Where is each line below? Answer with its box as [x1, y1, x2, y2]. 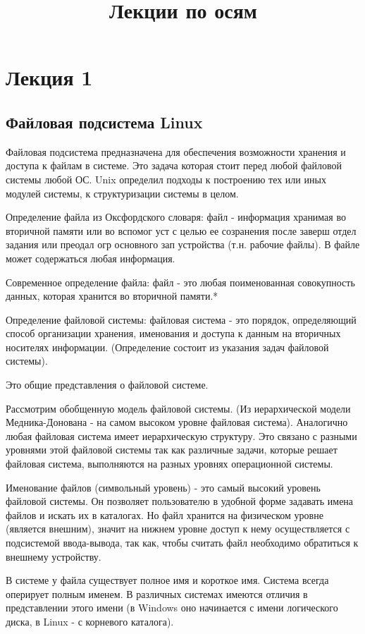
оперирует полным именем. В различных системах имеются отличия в [6, 586, 308, 601]
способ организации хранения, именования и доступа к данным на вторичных [6, 326, 341, 341]
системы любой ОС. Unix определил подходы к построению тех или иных [6, 171, 326, 186]
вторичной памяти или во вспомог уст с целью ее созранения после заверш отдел [6, 223, 357, 238]
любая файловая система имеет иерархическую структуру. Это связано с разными [6, 428, 357, 443]
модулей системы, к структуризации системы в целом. [6, 185, 239, 200]
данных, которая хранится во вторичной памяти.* [6, 288, 218, 303]
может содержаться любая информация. [6, 250, 175, 265]
